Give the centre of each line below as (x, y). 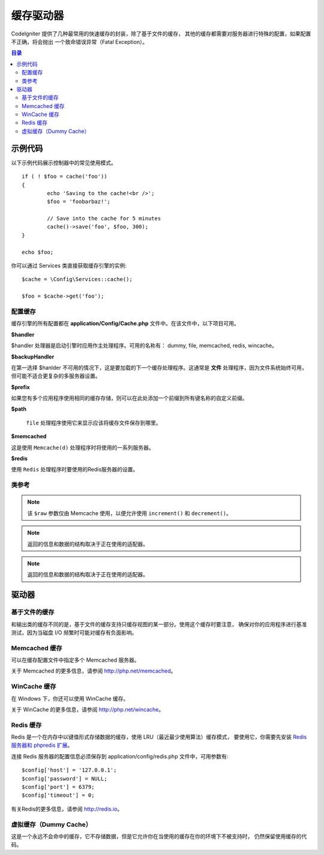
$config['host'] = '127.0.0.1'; (69, 770)
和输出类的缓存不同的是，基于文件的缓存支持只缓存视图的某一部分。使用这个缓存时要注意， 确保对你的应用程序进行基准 (159, 624)
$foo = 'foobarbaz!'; (79, 202)
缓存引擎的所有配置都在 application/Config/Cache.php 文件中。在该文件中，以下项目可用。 (125, 324)
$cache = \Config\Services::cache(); (77, 279)
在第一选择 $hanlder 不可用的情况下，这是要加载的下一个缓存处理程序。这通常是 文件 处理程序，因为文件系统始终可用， (159, 367)
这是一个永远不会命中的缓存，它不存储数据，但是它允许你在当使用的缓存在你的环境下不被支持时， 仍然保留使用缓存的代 (159, 836)
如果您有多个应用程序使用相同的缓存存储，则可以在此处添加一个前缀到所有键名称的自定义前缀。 (129, 398)
